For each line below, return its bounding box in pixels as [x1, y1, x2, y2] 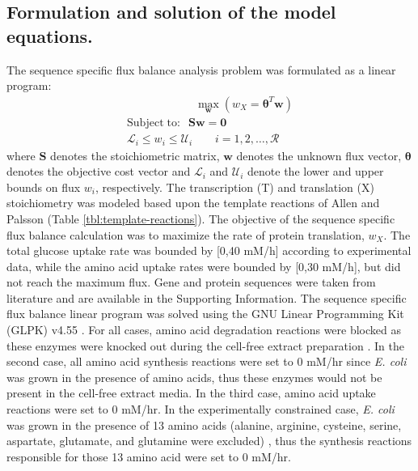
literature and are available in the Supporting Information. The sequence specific [6, 289, 407, 306]
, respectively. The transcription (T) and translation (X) [95, 178, 374, 195]
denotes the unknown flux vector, [236, 146, 402, 163]
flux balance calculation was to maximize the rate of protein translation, [6, 226, 365, 243]
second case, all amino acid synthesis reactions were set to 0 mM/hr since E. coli [6, 353, 407, 370]
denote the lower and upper [247, 163, 384, 180]
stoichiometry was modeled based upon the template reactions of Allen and [6, 194, 380, 211]
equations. [6, 23, 93, 48]
